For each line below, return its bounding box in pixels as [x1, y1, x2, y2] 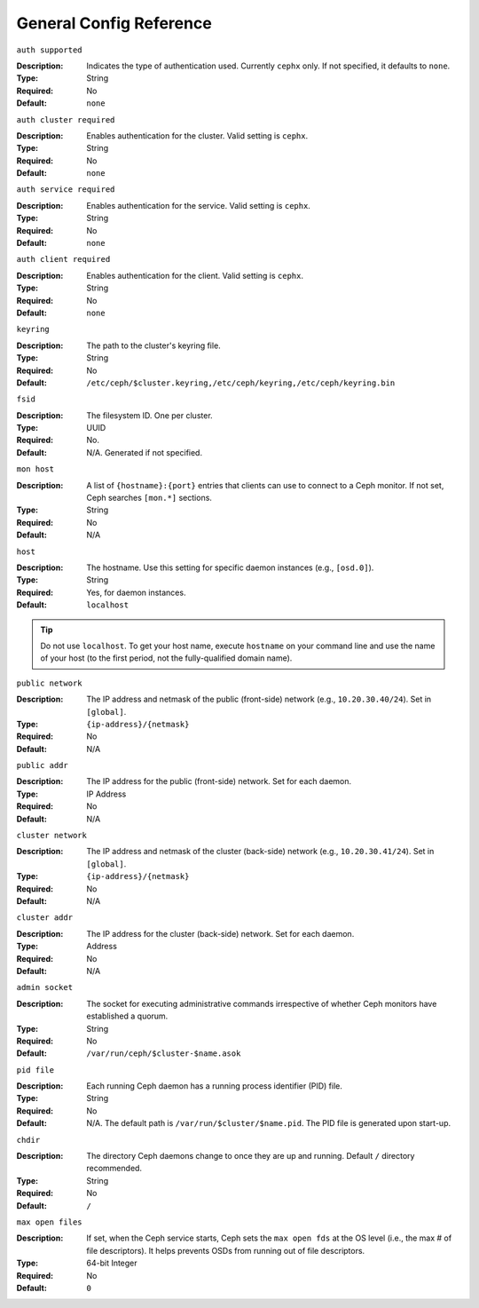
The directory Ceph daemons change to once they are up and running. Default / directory [86, 1151, 415, 1161]
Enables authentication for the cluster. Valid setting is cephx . [86, 130, 309, 141]
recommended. [86, 1163, 142, 1174]
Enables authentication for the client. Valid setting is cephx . [86, 270, 303, 281]
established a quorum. [86, 1011, 169, 1021]
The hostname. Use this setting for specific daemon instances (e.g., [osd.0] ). [86, 562, 374, 573]
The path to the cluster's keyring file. [86, 340, 221, 351]
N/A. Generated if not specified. [86, 447, 203, 457]
